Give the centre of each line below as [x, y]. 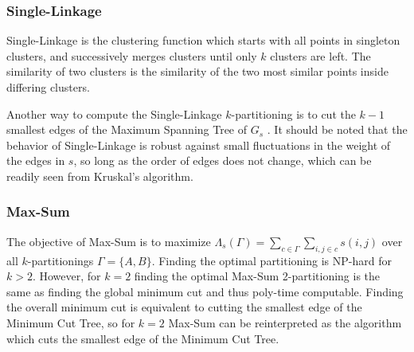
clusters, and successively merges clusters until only [132, 55]
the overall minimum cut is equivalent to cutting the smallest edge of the [184, 307]
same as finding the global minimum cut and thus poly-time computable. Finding [205, 291]
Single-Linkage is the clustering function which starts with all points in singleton [203, 40]
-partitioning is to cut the [293, 113]
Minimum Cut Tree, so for [71, 322]
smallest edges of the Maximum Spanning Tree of [127, 129]
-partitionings [61, 260]
